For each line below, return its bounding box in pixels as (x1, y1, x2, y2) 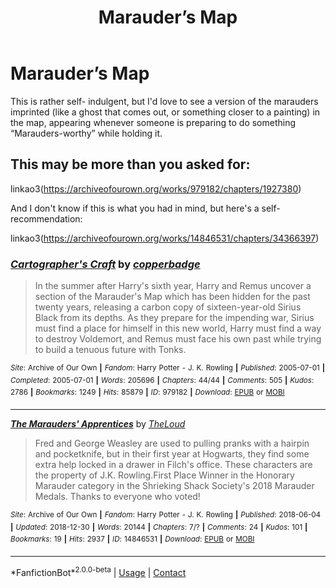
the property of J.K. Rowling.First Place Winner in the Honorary (34, 469, 295, 481)
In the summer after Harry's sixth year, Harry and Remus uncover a (34, 280, 312, 292)
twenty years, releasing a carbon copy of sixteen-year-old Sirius (34, 301, 302, 313)
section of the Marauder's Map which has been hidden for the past (34, 291, 311, 303)
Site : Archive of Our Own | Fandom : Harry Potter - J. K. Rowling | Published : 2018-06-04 (10, 510, 322, 520)
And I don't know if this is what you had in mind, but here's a (10, 202, 260, 214)
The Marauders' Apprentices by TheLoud (10, 418, 186, 430)
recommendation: (10, 212, 83, 225)
